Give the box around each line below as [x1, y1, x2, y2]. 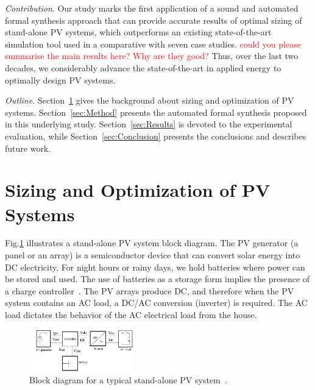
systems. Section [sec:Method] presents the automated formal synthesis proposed [5, 105, 307, 118]
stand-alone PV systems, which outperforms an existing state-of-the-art [5, 26, 272, 38]
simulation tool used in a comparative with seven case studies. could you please [5, 37, 301, 50]
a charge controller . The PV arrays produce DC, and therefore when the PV [5, 284, 294, 297]
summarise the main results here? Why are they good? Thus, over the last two [5, 49, 299, 62]
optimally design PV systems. [5, 73, 116, 86]
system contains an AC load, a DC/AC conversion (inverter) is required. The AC [5, 296, 308, 309]
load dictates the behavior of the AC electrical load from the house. [5, 308, 257, 321]
